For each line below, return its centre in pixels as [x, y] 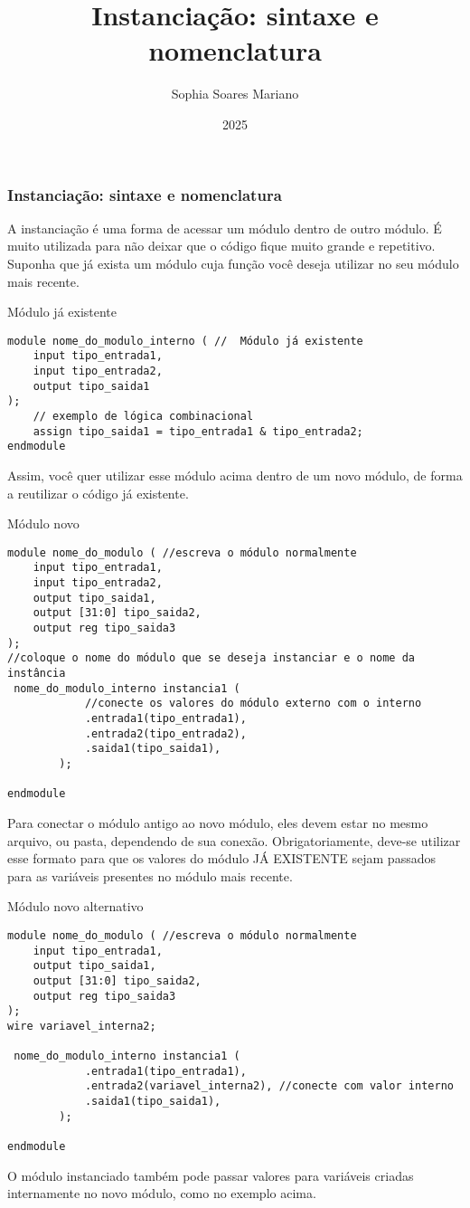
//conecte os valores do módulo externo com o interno [253, 704]
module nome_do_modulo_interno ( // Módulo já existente [185, 341]
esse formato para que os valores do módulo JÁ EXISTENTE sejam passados [221, 858]
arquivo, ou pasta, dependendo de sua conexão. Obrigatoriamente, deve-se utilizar [234, 840]
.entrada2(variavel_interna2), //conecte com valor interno [269, 1086]
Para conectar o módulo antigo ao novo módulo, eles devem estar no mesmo [218, 822]
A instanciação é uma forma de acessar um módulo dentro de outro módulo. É [225, 228]
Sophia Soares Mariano [235, 94]
